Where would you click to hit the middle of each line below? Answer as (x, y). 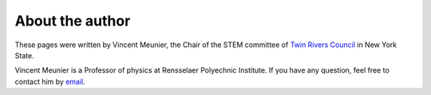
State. (25, 55)
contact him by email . (50, 81)
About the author (73, 21)
